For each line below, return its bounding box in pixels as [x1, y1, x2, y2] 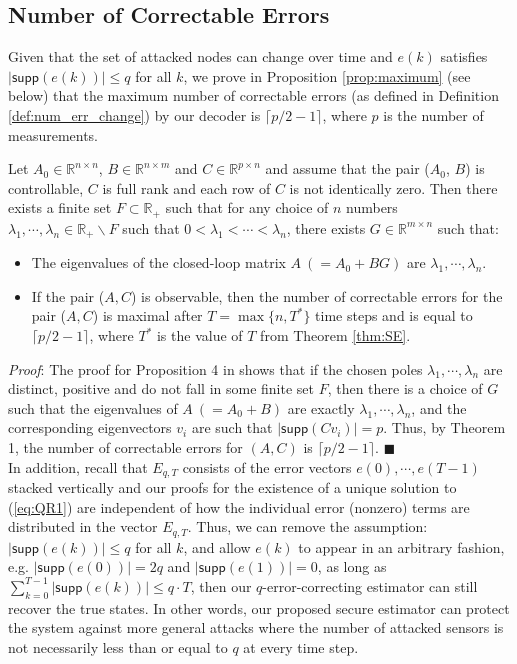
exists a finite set [8, 197, 112, 218]
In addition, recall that [8, 456, 148, 477]
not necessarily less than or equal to [8, 636, 228, 657]
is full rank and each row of [102, 177, 271, 198]
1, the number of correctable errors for [8, 437, 243, 458]
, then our [190, 575, 252, 596]
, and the [411, 397, 467, 418]
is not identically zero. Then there [289, 177, 498, 198]
